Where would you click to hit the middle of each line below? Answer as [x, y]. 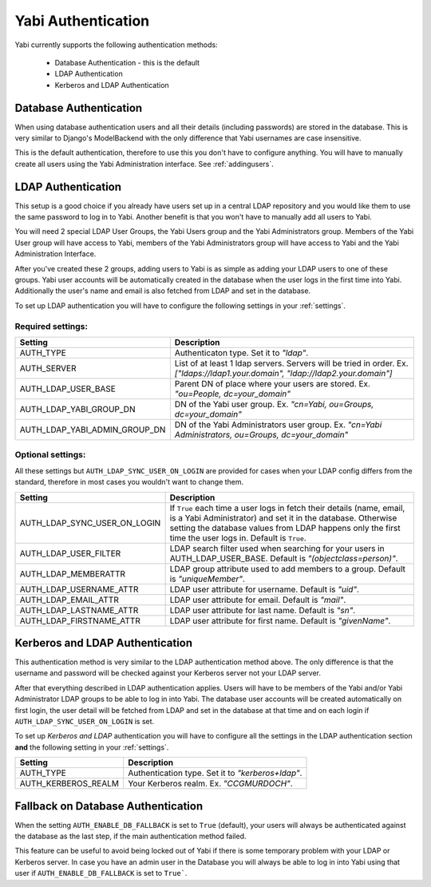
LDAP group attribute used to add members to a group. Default [288, 568]
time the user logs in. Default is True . [238, 537]
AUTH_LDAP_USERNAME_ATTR [79, 589]
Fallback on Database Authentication [109, 806]
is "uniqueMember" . [207, 579]
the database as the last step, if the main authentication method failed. [130, 836]
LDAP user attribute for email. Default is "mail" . [258, 600]
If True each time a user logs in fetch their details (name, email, [287, 508]
